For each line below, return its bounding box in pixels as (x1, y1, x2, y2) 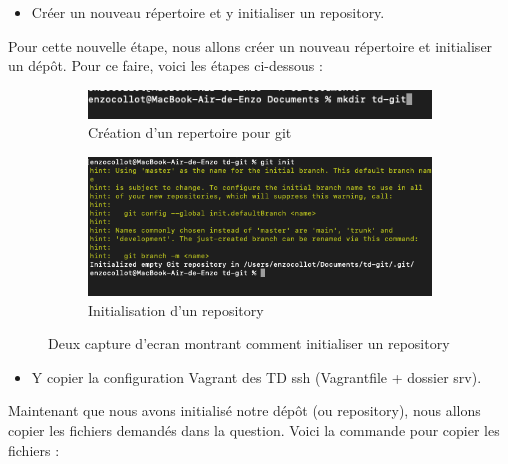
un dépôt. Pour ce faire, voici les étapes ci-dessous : (8, 55, 323, 76)
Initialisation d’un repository (88, 299, 264, 320)
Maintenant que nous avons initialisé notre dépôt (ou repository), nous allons (8, 400, 481, 421)
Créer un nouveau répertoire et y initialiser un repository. (31, 2, 385, 22)
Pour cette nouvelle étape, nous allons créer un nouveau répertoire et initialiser (8, 35, 493, 56)
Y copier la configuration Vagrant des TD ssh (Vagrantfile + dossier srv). (31, 366, 482, 387)
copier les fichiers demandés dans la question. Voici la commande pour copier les (8, 419, 500, 440)
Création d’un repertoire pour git (88, 122, 292, 143)
